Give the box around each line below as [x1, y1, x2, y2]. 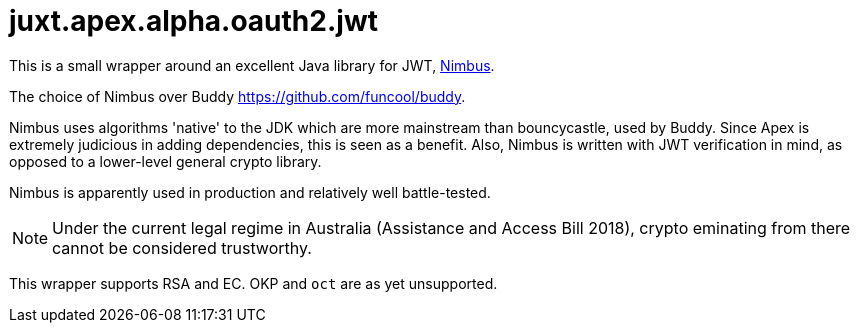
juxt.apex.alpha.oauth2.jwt [9, 4, 378, 38]
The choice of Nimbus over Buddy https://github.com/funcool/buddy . [9, 87, 466, 105]
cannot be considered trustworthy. [52, 237, 312, 258]
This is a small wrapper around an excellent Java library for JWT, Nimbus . [9, 56, 495, 74]
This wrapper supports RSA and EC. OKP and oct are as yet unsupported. [9, 274, 498, 292]
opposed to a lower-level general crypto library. [9, 152, 322, 170]
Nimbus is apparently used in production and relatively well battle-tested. [9, 183, 491, 201]
